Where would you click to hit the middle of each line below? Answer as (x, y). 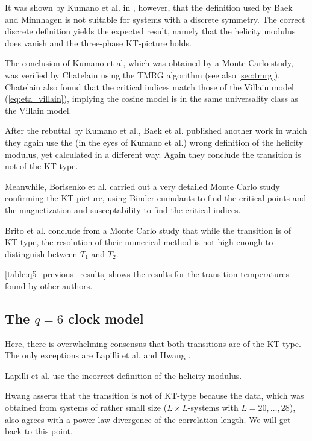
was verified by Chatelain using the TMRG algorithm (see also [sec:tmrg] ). (142, 74)
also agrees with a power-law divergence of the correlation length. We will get (148, 419)
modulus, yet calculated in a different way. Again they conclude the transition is (153, 154)
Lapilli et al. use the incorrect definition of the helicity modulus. (123, 375)
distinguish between (41, 253)
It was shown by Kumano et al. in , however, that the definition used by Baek (149, 7)
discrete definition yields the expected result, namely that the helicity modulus (150, 31)
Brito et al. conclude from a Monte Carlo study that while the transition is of (148, 230)
